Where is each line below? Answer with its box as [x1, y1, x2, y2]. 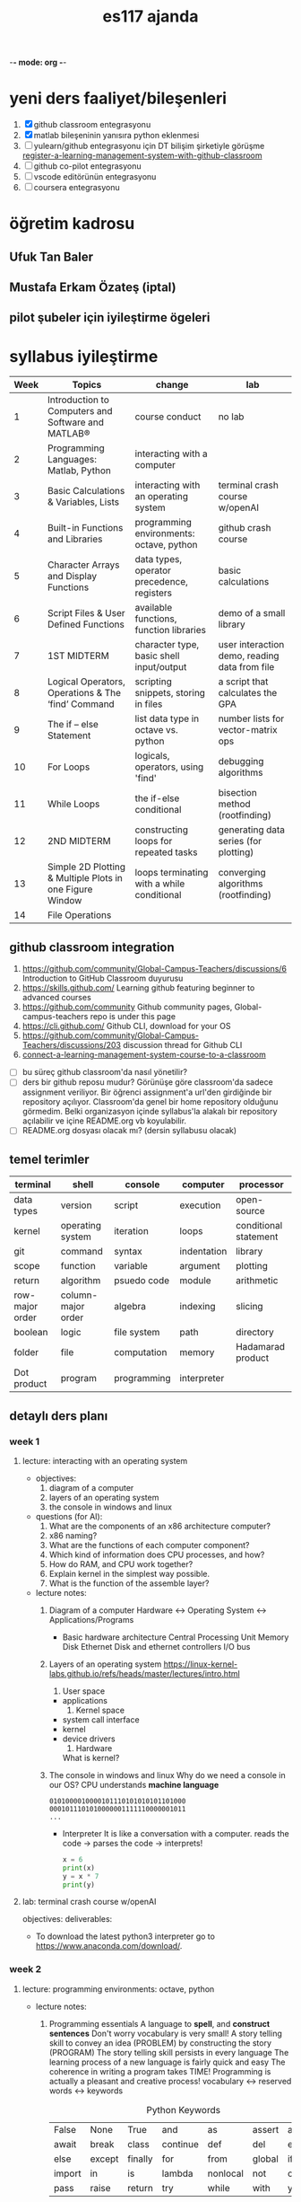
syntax [113, 1246, 142, 1258]
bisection [218, 787, 257, 799]
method [218, 797, 251, 810]
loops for [134, 835, 173, 848]
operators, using [134, 761, 204, 773]
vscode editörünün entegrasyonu [33, 172, 157, 182]
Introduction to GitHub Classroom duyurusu [21, 973, 184, 984]
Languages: [47, 454, 97, 466]
